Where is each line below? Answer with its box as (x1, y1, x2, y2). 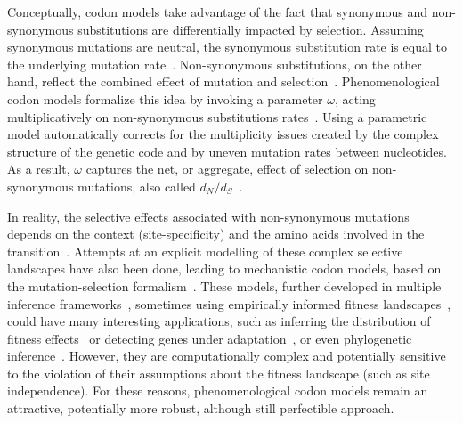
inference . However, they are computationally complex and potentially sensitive (7, 346, 446, 365)
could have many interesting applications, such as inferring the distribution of (7, 312, 431, 330)
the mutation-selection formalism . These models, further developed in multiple (7, 276, 442, 295)
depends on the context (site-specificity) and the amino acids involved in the (7, 224, 425, 243)
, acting (334, 89, 376, 108)
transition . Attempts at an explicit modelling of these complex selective (7, 241, 403, 260)
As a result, (7, 159, 70, 178)
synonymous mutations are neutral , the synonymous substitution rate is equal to (7, 37, 447, 56)
